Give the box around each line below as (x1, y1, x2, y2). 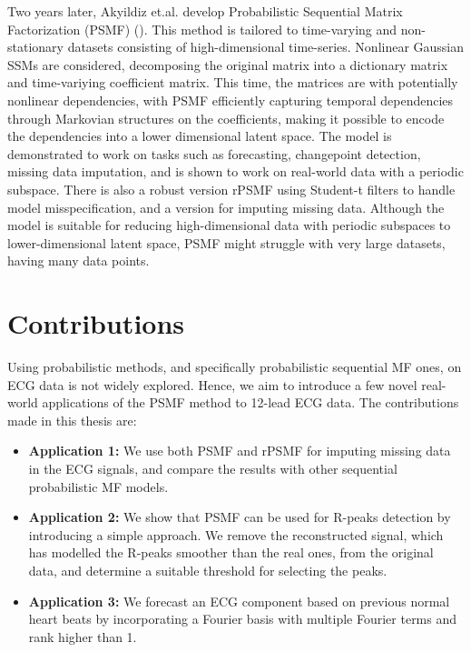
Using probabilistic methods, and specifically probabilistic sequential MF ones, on (7, 357, 462, 376)
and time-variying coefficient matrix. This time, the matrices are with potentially (7, 73, 458, 92)
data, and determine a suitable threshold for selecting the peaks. (28, 560, 388, 579)
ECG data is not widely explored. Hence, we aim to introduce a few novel (7, 375, 417, 394)
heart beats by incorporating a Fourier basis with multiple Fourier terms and (28, 609, 457, 628)
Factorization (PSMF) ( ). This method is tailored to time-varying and (7, 19, 397, 38)
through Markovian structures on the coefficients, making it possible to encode (7, 108, 445, 127)
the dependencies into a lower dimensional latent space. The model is (7, 126, 392, 145)
